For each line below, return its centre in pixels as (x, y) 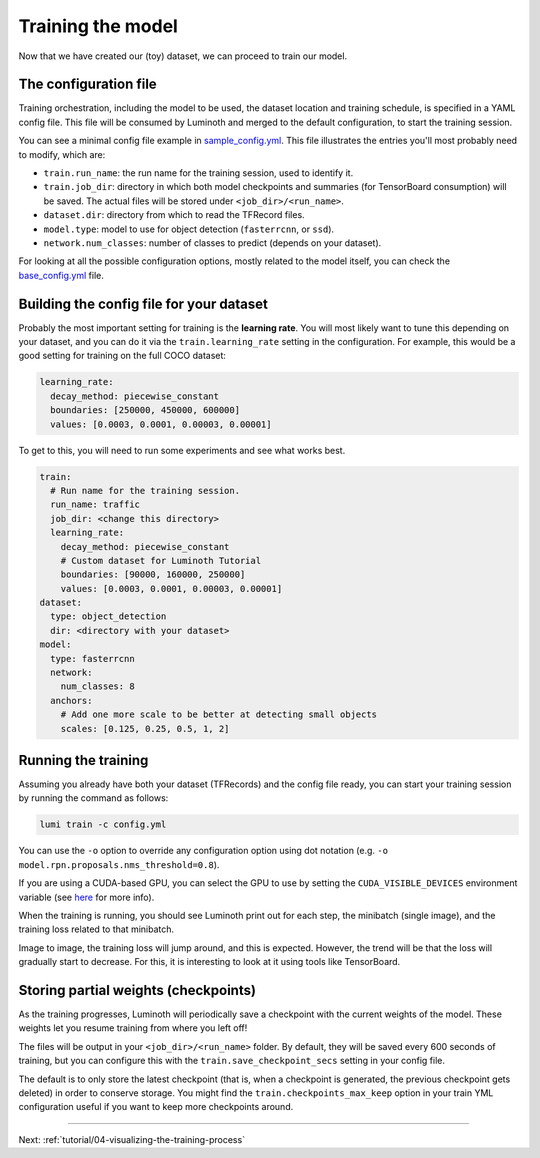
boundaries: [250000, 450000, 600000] (145, 410)
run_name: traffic (95, 504)
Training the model (98, 26)
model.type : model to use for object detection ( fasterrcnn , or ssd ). (189, 229)
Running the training (83, 760)
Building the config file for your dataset (143, 303)
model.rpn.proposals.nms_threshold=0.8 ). (119, 864)
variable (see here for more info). (86, 897)
